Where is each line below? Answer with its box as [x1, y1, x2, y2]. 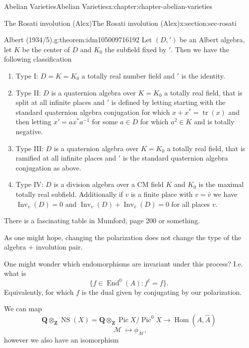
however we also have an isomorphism [4, 334, 119, 345]
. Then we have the [171, 44, 229, 54]
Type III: [15, 143, 44, 153]
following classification [4, 54, 72, 64]
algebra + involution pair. [4, 242, 83, 252]
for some [92, 116, 118, 127]
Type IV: [15, 179, 44, 189]
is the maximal [198, 179, 244, 189]
